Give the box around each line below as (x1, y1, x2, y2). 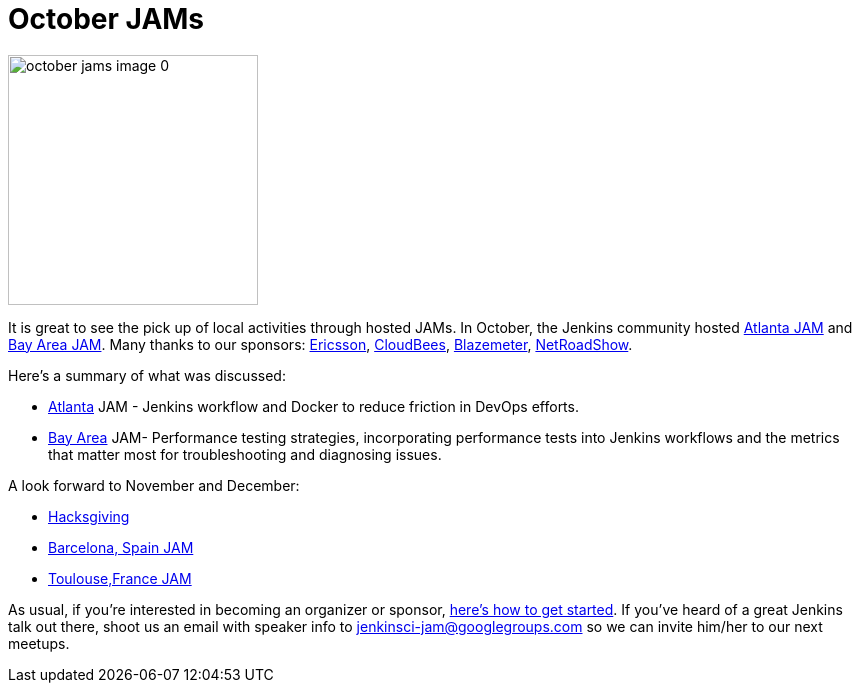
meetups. (8, 634, 70, 652)
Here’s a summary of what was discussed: (8, 366, 286, 384)
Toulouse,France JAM (48, 569, 192, 587)
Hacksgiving (48, 507, 130, 525)
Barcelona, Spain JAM (48, 538, 194, 556)
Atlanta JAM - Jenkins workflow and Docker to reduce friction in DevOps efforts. (48, 397, 579, 415)
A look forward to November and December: (8, 476, 300, 494)
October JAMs (8, 2, 205, 36)
